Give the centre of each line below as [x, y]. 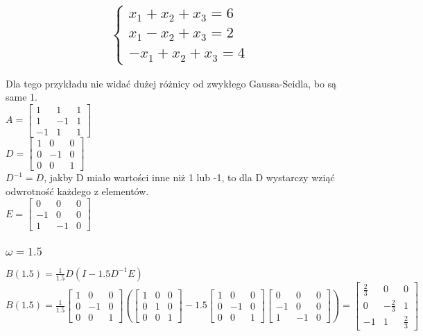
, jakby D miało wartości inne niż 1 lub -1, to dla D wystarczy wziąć [189, 177]
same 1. [21, 97]
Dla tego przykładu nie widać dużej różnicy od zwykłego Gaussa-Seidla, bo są [171, 83]
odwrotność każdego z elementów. [77, 191]
